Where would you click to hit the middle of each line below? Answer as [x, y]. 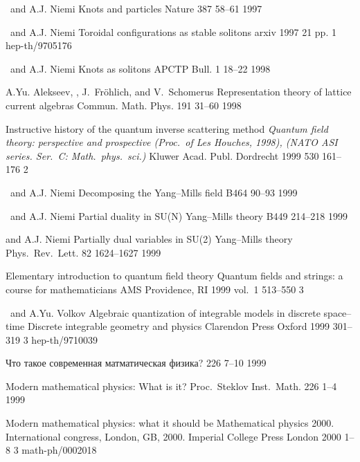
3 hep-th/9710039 [61, 339]
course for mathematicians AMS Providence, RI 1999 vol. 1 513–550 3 [155, 289]
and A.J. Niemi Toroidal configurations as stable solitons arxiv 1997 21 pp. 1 [173, 31]
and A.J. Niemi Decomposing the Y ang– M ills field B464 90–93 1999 [154, 192]
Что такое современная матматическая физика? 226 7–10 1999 [136, 363]
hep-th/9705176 [39, 45]
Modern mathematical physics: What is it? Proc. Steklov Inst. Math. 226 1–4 [171, 386]
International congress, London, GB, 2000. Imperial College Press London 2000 [173, 436]
